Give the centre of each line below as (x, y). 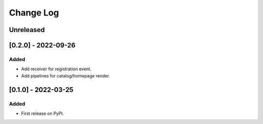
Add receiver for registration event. (56, 69)
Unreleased (27, 30)
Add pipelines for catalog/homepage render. (66, 76)
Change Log (34, 13)
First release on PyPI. (43, 113)
